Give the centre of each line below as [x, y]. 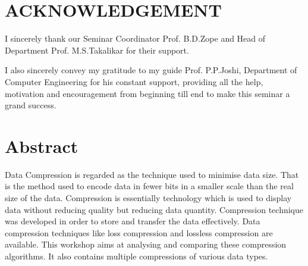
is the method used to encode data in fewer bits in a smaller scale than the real [149, 186]
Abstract [42, 145]
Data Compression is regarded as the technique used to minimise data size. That [152, 174]
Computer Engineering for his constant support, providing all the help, [134, 81]
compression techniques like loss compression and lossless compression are [139, 232]
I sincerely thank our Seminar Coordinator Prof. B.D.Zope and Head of [135, 38]
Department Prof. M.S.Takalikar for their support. [97, 50]
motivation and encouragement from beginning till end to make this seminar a [147, 93]
